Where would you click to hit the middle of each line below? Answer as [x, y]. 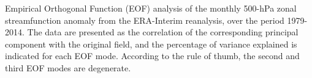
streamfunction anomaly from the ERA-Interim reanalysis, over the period [145, 20]
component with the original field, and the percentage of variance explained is [151, 44]
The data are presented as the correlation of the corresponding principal [163, 32]
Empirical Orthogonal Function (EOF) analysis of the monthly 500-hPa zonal [151, 8]
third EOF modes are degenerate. [68, 67]
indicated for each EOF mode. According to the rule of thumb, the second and [152, 56]
